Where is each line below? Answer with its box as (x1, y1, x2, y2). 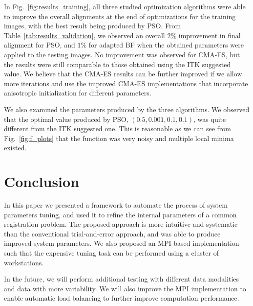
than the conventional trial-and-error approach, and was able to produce (4, 228, 221, 238)
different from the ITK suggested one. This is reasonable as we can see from (4, 123, 231, 134)
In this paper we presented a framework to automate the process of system (4, 200, 228, 210)
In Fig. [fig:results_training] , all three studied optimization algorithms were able (4, 1, 246, 11)
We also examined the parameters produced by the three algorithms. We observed (4, 104, 250, 114)
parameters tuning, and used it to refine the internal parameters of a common (4, 209, 237, 219)
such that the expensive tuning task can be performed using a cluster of (4, 248, 219, 258)
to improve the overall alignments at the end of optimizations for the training (4, 11, 236, 21)
